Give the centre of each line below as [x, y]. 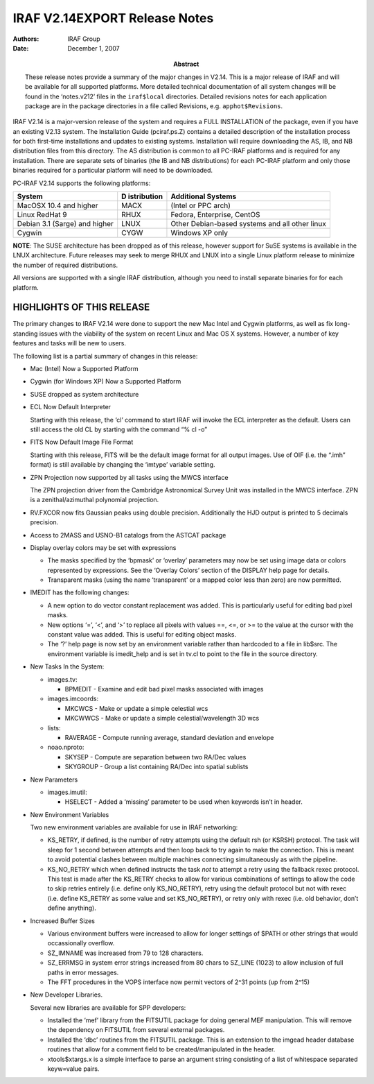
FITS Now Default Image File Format [82, 442]
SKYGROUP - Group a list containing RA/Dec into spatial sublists [157, 767]
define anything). [72, 908]
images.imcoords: [73, 699]
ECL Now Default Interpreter [70, 407]
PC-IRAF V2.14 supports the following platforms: [82, 183]
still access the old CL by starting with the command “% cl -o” [119, 429]
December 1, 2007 [94, 48]
